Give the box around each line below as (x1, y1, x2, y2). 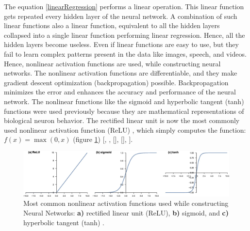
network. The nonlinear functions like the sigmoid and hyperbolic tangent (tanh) (4, 96, 244, 106)
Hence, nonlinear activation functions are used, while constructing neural (4, 58, 221, 68)
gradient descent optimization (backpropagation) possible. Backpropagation (4, 77, 229, 87)
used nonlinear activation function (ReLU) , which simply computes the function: (4, 124, 246, 135)
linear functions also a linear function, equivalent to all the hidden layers (4, 20, 220, 31)
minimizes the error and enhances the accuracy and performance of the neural (4, 87, 236, 97)
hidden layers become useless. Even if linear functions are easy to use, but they (4, 39, 239, 49)
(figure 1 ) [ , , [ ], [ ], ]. (73, 134, 133, 144)
